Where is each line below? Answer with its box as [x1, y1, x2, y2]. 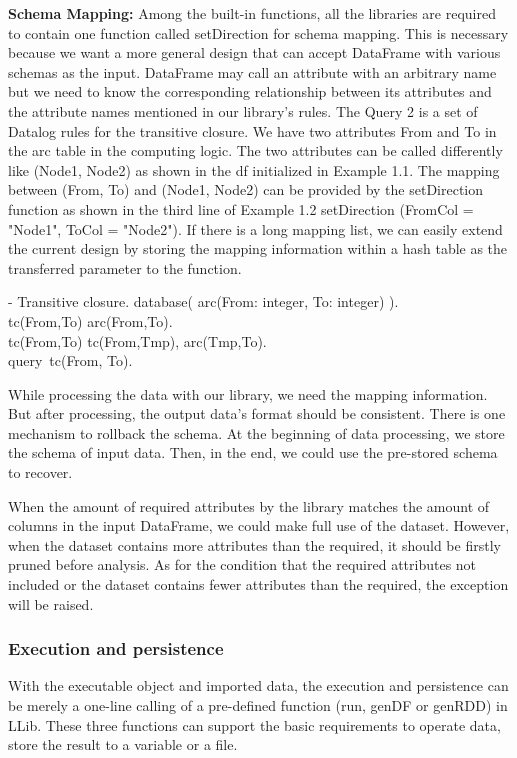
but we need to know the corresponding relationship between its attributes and [8, 81, 492, 102]
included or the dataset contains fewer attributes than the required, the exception [8, 574, 509, 595]
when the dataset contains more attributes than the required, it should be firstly [8, 534, 501, 555]
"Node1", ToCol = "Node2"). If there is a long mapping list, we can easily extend [8, 218, 503, 239]
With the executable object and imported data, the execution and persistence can [8, 675, 509, 696]
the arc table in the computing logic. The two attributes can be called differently [8, 140, 503, 161]
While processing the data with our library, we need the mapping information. [8, 383, 488, 404]
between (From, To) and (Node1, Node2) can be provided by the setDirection [8, 179, 484, 200]
